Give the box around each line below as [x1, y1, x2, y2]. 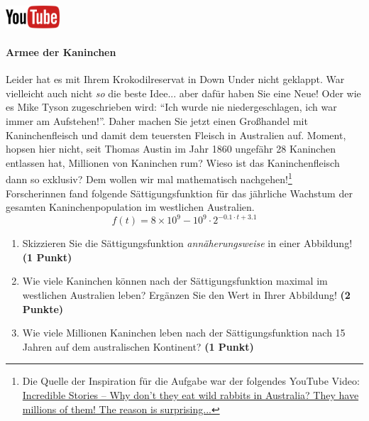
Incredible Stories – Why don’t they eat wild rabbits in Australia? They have [22, 388, 359, 403]
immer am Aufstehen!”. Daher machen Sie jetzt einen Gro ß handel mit [6, 113, 308, 128]
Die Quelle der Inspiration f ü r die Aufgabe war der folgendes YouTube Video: [22, 373, 360, 388]
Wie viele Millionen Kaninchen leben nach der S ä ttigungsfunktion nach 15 [22, 325, 346, 340]
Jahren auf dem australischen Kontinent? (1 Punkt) [22, 339, 254, 354]
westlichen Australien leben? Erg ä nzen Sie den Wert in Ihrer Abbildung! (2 [22, 288, 351, 302]
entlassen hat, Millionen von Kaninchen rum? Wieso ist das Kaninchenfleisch [6, 155, 340, 170]
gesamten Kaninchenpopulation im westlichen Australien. [6, 199, 255, 214]
